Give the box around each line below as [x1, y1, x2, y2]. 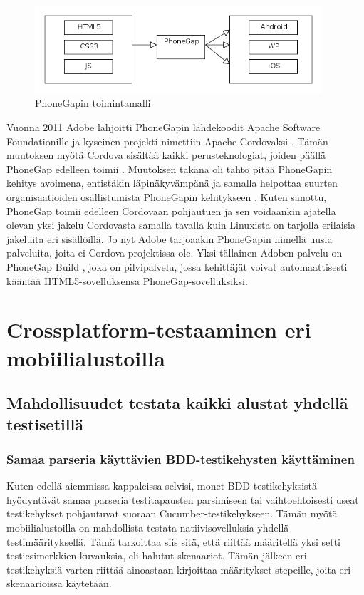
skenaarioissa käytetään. [6, 576, 112, 591]
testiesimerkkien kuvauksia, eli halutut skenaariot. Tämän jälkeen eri [6, 548, 307, 563]
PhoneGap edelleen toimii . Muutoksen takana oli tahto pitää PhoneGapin [6, 161, 333, 176]
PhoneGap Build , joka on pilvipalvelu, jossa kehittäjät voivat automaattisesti [6, 259, 348, 274]
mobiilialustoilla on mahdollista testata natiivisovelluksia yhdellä [6, 519, 289, 534]
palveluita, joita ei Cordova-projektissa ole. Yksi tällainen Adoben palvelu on [6, 245, 343, 260]
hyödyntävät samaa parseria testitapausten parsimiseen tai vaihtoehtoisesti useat [6, 492, 359, 507]
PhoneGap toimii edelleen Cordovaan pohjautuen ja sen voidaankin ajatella [6, 203, 336, 218]
